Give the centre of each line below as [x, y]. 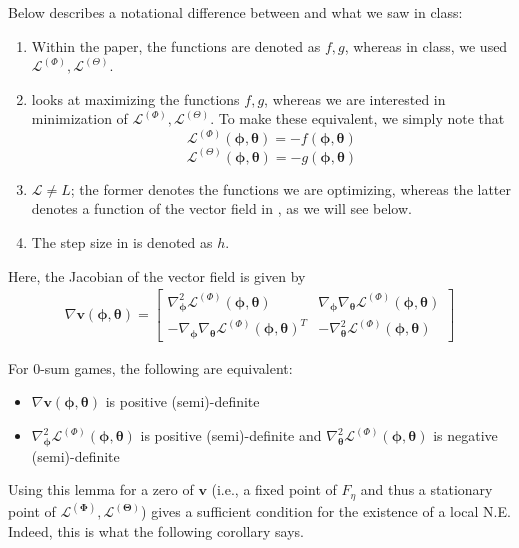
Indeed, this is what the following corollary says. [156, 530]
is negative [465, 435]
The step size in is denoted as [122, 242]
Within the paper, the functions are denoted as [176, 45]
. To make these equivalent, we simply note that [357, 118]
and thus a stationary [426, 489]
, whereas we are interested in [355, 98]
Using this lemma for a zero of [101, 489]
